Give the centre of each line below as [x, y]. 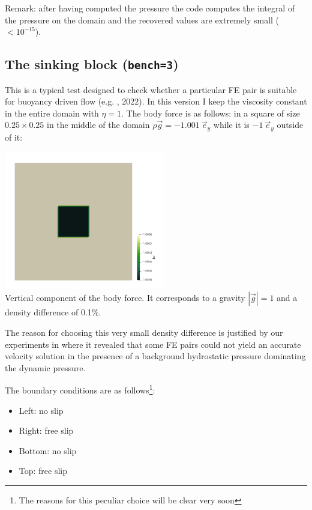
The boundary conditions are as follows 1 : [80, 389]
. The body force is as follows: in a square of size [211, 113]
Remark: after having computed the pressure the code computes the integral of [150, 8]
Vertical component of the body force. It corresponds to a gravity [125, 298]
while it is [231, 125]
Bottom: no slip [48, 450]
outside [290, 125]
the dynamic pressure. [45, 367]
